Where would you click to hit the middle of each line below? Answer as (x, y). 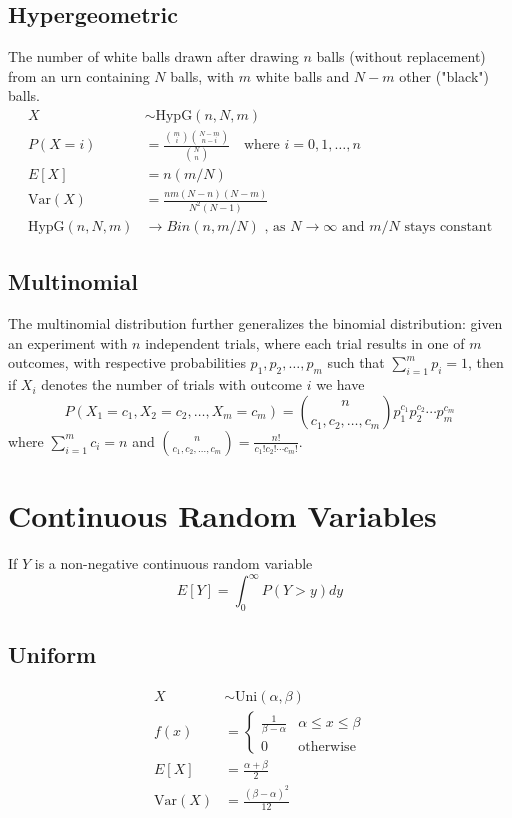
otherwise (327, 746)
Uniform (52, 654)
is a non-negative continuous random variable (173, 562)
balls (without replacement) (401, 56)
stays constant (448, 227)
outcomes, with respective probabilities (127, 362)
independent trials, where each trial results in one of (305, 342)
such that (356, 362)
